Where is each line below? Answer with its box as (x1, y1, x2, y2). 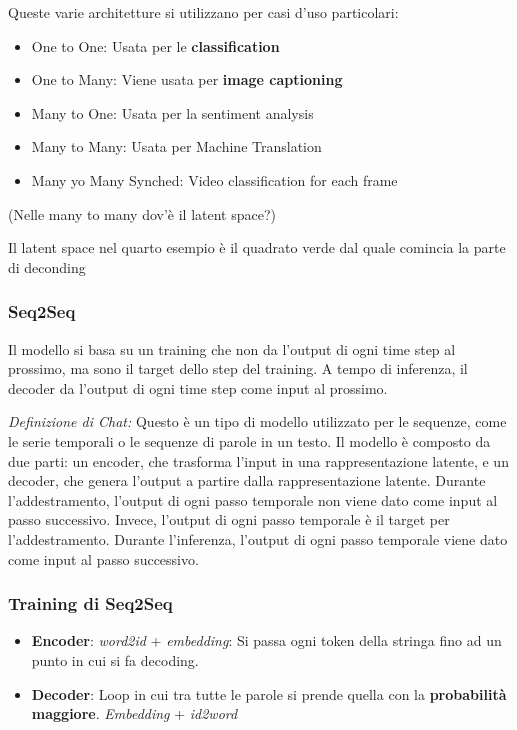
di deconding (8, 256, 86, 277)
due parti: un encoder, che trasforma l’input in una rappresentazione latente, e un (8, 450, 509, 471)
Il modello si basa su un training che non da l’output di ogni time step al (8, 338, 456, 359)
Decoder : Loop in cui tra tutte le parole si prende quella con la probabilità (31, 683, 507, 704)
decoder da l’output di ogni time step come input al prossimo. (8, 377, 388, 398)
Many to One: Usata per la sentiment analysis (31, 102, 314, 123)
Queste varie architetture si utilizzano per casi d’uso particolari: (8, 2, 399, 22)
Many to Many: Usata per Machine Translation (31, 136, 322, 157)
